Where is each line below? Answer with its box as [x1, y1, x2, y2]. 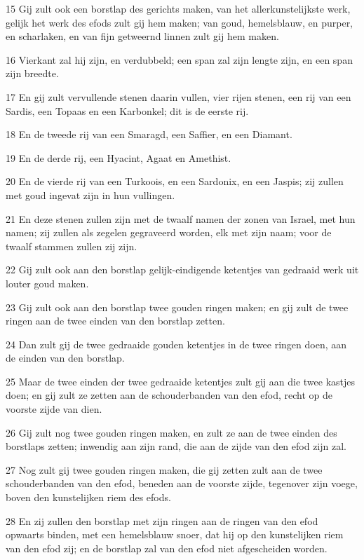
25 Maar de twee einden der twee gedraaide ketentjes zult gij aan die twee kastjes [6, 374, 356, 388]
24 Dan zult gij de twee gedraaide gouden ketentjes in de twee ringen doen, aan [6, 336, 347, 351]
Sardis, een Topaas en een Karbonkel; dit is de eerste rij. [6, 103, 249, 118]
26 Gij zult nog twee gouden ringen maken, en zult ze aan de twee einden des [6, 425, 337, 439]
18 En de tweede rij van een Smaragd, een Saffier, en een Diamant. [6, 127, 292, 142]
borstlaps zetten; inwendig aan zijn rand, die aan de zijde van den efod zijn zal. [6, 439, 346, 453]
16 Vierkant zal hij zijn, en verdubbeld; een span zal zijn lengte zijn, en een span [6, 52, 353, 67]
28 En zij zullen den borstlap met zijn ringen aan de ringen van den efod [6, 513, 318, 528]
